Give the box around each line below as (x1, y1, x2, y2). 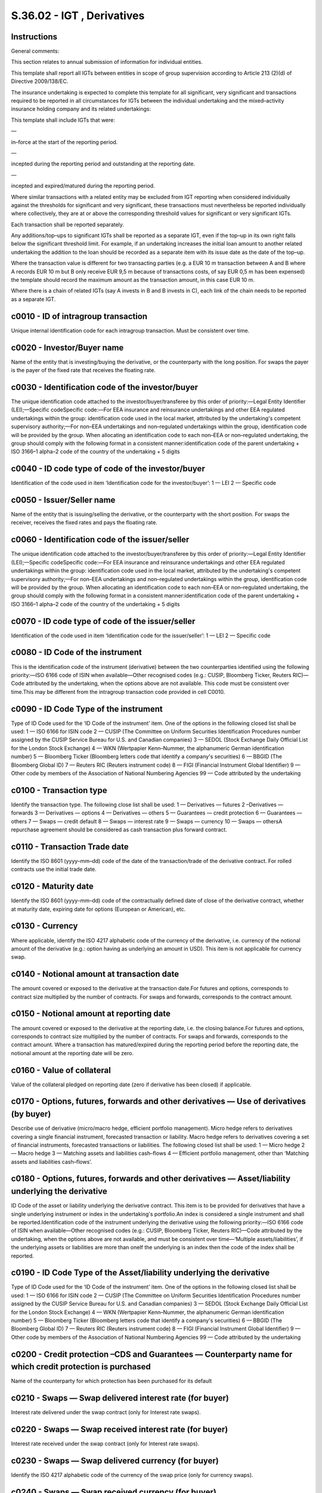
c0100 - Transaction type (11, 785, 107, 795)
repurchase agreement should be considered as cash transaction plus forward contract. (11, 826, 228, 833)
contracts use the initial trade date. (11, 866, 97, 873)
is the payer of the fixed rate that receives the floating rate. (11, 367, 156, 374)
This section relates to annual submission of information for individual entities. (11, 59, 203, 66)
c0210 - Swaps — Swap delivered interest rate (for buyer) (11, 1393, 229, 1403)
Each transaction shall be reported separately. (11, 221, 125, 228)
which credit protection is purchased (11, 1362, 151, 1372)
